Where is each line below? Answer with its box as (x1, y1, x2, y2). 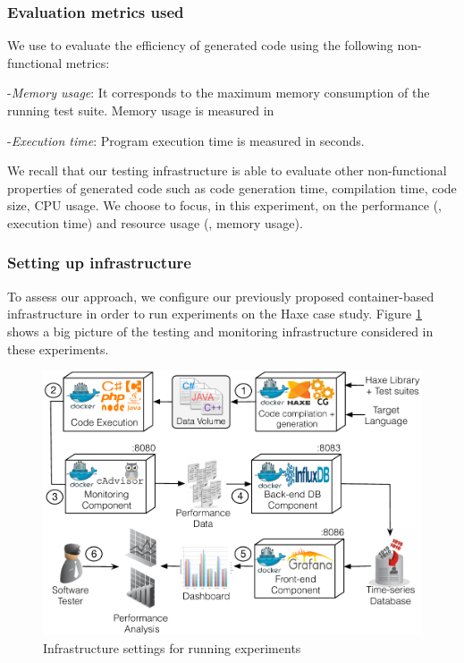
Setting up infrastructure (7, 251, 191, 274)
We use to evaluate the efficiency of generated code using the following (7, 36, 393, 55)
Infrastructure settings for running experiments (43, 638, 301, 657)
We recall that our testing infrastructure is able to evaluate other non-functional (7, 161, 447, 180)
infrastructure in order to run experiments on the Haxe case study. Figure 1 (7, 304, 423, 323)
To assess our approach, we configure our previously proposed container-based (7, 286, 434, 305)
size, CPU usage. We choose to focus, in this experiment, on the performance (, (7, 196, 442, 215)
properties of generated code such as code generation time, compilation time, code (7, 178, 457, 197)
